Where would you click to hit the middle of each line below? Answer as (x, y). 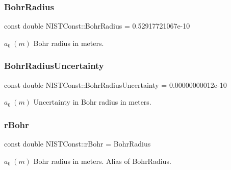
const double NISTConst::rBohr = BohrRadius (78, 144)
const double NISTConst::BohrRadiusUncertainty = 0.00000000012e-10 (116, 84)
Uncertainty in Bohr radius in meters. (92, 102)
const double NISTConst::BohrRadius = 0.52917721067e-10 (97, 26)
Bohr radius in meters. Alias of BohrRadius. (102, 161)
